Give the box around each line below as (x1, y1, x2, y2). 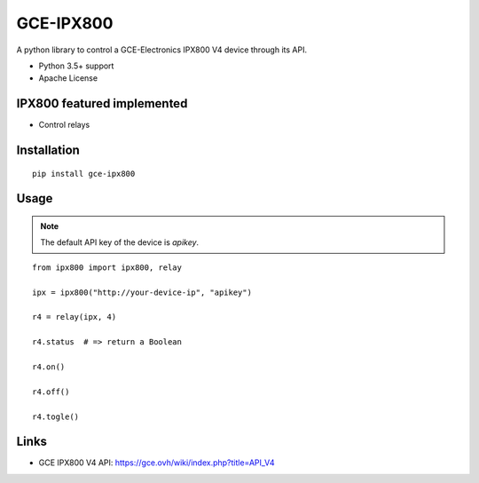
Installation (16, 143, 80, 158)
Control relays (38, 120, 90, 131)
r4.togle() (32, 411, 80, 422)
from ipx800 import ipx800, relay (32, 262, 182, 273)
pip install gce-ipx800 (32, 169, 136, 178)
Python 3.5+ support (38, 60, 114, 71)
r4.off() (32, 386, 70, 397)
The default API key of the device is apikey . (40, 237, 200, 248)
